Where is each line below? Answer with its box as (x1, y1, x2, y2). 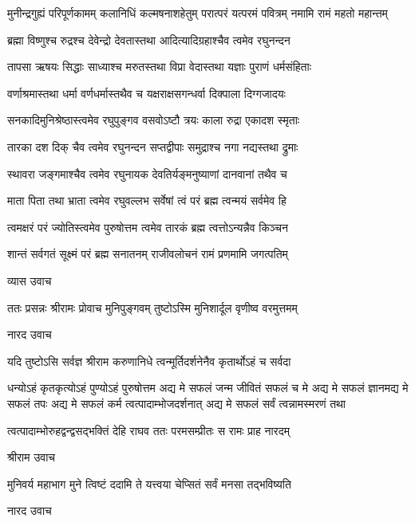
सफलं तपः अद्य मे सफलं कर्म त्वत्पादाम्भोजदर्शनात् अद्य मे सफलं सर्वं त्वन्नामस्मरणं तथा (7, 394, 346, 411)
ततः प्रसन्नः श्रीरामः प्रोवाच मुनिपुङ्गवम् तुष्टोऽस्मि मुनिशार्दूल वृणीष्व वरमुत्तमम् (7, 299, 298, 316)
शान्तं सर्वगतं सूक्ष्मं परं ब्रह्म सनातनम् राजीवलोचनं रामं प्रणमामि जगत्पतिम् (7, 245, 288, 262)
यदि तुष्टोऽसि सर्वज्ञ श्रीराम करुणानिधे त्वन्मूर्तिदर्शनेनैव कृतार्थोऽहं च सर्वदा (7, 352, 291, 369)
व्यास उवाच (7, 272, 52, 288)
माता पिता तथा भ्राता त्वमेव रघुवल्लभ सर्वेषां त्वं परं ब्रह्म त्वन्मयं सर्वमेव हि (7, 192, 287, 209)
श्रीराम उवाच (7, 449, 56, 465)
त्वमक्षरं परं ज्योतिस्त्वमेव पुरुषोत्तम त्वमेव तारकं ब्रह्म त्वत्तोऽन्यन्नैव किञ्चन (7, 218, 288, 235)
